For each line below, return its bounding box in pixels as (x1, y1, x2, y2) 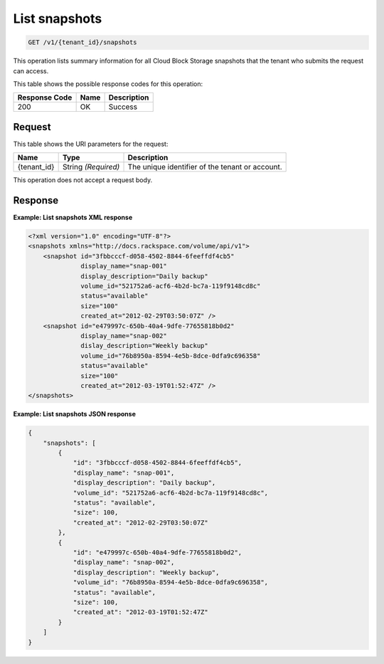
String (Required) (62, 162, 120, 172)
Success (108, 102, 138, 112)
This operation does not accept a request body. (13, 176, 153, 184)
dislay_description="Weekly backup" (80, 342, 209, 350)
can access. (13, 66, 49, 75)
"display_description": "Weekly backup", (73, 568, 220, 576)
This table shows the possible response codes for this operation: (13, 79, 203, 88)
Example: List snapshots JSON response (13, 410, 137, 418)
